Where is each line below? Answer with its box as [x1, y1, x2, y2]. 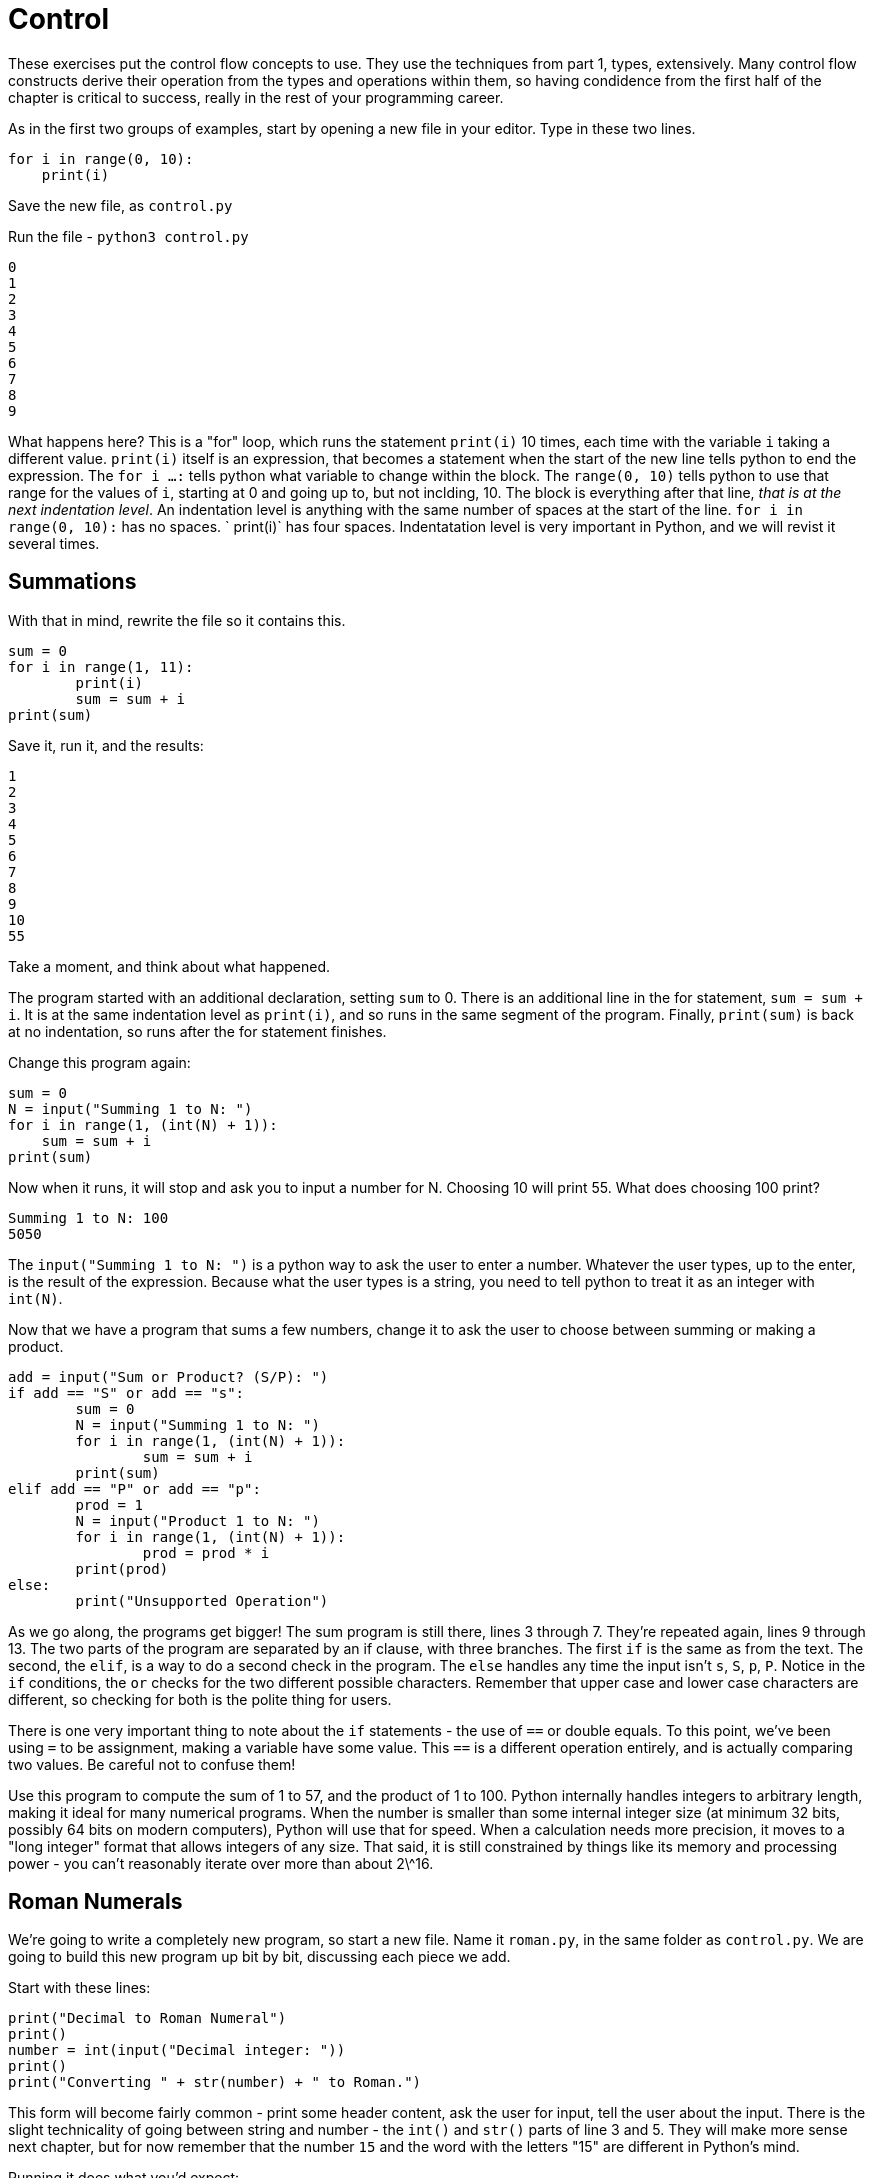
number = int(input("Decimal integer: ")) [8, 2042, 346, 2059]
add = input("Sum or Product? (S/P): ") [8, 1368, 329, 1385]
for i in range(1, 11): [8, 658, 194, 675]
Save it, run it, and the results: [8, 736, 204, 754]
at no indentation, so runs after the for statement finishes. [8, 1022, 387, 1040]
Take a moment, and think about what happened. [8, 957, 331, 975]
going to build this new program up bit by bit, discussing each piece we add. [8, 1948, 511, 1966]
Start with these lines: [8, 1979, 151, 1997]
